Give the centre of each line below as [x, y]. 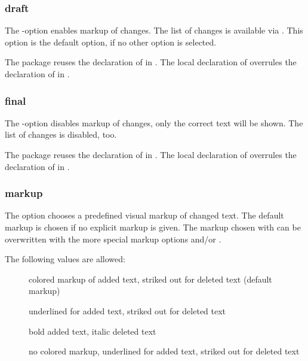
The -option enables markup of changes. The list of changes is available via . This [154, 30]
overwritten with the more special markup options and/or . [113, 239]
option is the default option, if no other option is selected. [111, 42]
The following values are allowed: [65, 259]
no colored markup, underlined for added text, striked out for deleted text [164, 351]
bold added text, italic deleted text [93, 331]
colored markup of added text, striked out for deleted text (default [150, 279]
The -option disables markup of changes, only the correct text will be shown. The [154, 122]
